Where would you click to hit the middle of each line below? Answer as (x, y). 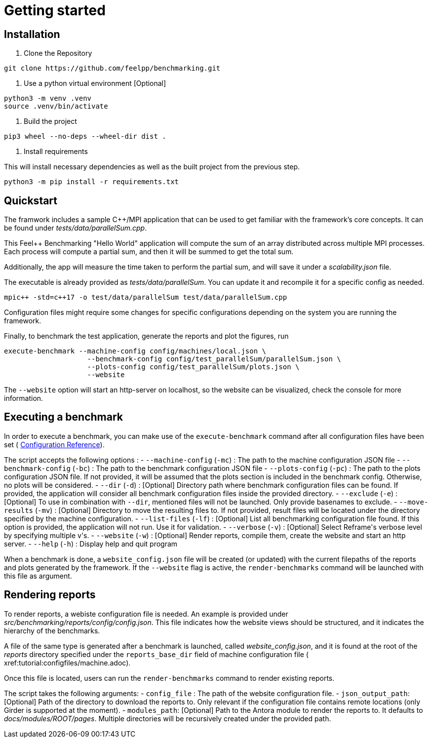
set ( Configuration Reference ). (54, 444)
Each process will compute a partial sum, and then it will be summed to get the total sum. (149, 252)
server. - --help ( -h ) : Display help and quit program (91, 544)
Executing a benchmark (63, 417)
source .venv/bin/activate (56, 106)
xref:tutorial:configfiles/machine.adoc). (67, 663)
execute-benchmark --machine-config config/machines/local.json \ (135, 351)
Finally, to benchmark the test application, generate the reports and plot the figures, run (146, 336)
